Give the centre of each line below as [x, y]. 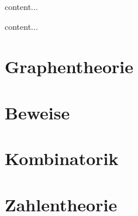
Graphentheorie [69, 66]
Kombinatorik [62, 158]
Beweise [37, 112]
